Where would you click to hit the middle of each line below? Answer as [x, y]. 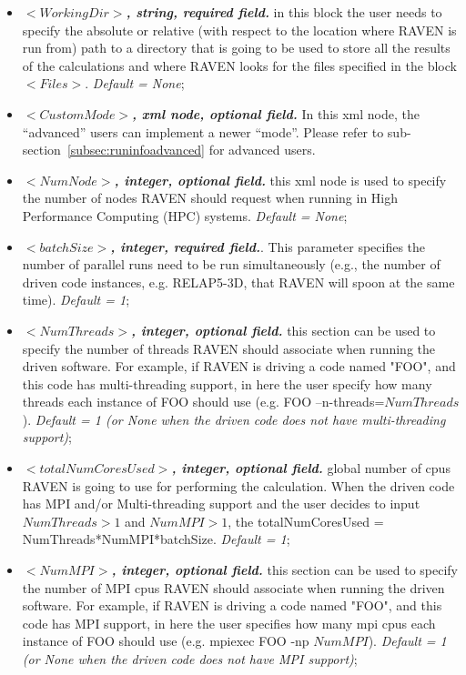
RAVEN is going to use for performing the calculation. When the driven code [238, 485]
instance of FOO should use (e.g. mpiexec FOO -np [166, 641]
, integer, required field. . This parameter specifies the [268, 246]
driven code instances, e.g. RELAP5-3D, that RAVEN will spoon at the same [238, 282]
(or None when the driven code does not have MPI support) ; [190, 659]
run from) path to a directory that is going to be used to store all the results [236, 48]
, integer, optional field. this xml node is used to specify [280, 180]
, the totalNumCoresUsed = [306, 521]
